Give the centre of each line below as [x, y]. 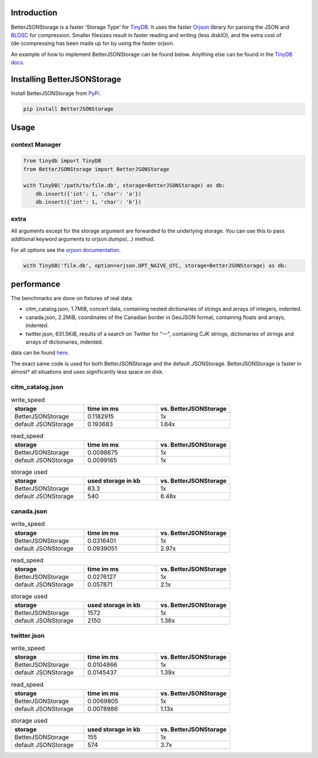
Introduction [34, 13]
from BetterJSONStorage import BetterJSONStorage [96, 169]
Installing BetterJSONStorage [66, 79]
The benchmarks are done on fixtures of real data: [72, 298]
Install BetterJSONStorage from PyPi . [56, 93]
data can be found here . [40, 353]
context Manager [36, 145]
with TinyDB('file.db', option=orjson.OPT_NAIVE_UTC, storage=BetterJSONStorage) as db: [155, 265]
